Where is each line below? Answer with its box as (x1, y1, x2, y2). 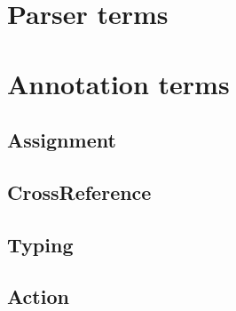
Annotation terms (7, 65, 230, 101)
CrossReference (7, 178, 152, 205)
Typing (7, 230, 74, 258)
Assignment (7, 126, 116, 154)
